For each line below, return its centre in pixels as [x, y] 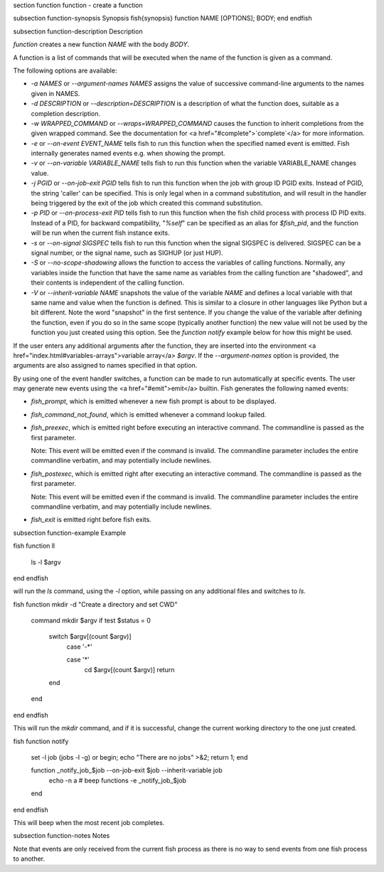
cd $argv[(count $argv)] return [129, 669]
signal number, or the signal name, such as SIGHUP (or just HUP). [127, 252]
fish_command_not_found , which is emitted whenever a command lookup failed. [149, 414]
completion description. [66, 113]
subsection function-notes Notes [62, 836]
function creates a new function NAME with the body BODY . [101, 44]
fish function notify [41, 741]
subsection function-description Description [78, 31]
